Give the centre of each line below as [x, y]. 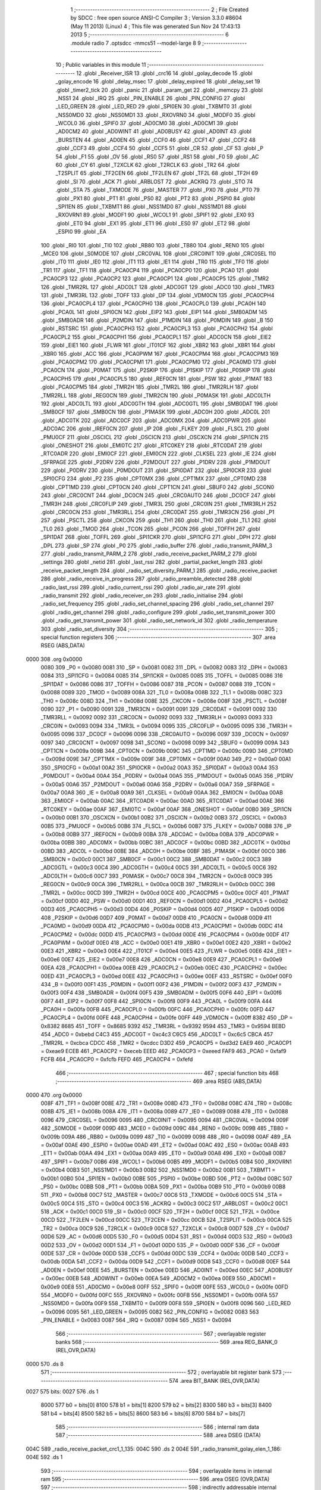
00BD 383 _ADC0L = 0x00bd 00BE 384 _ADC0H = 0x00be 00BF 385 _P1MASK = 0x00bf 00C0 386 [163, 851]
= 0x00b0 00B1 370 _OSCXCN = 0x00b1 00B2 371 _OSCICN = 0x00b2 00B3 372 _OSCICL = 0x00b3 [164, 818]
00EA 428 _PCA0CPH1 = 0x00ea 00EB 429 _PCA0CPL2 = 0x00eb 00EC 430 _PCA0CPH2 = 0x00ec [164, 968]
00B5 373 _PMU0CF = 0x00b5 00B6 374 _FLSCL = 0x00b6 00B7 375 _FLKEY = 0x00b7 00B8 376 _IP [166, 826]
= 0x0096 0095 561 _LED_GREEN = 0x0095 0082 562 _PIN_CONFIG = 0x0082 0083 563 [150, 1312]
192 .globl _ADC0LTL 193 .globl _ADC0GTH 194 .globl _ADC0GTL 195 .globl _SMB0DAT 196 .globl [159, 403]
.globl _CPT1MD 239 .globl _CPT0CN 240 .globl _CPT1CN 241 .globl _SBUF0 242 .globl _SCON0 [158, 487]
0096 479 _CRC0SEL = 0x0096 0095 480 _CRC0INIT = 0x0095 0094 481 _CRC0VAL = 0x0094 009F [165, 1120]
